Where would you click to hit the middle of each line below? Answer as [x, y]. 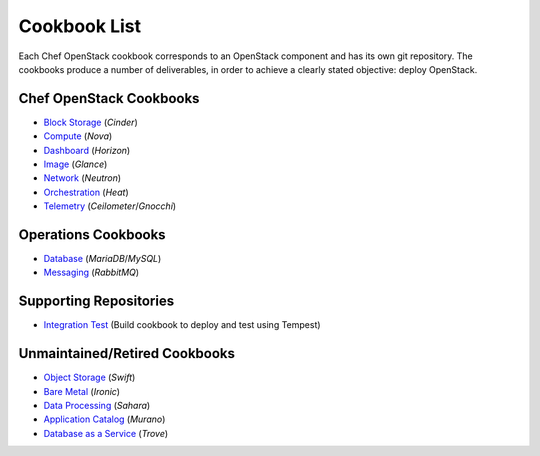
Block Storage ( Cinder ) [91, 122]
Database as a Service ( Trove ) [106, 433]
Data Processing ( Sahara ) [97, 406]
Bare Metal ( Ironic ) [81, 391]
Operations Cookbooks [92, 234]
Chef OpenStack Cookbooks [109, 98]
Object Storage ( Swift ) [89, 377]
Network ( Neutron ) [82, 178]
